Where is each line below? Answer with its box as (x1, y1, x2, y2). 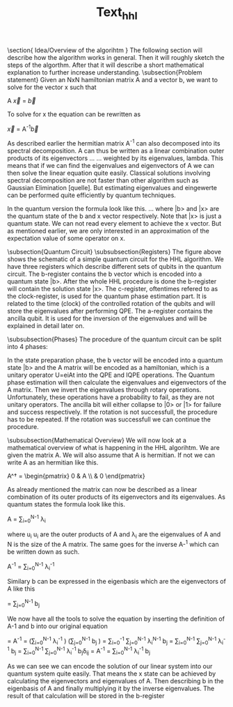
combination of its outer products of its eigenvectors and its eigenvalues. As (7, 492, 226, 502)
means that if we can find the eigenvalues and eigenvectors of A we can (7, 162, 214, 170)
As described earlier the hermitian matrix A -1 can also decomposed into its (7, 138, 220, 148)
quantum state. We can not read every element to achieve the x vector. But (7, 219, 222, 228)
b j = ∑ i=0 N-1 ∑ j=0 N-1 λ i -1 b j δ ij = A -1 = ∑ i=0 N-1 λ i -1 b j (10, 646, 151, 657)
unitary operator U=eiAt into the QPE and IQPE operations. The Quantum (7, 371, 215, 380)
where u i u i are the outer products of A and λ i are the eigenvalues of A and (7, 530, 221, 540)
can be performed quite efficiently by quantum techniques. (7, 191, 176, 199)
